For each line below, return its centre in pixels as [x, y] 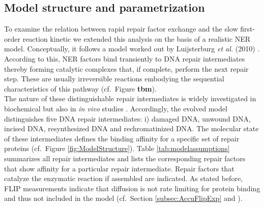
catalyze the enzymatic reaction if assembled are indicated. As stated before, [123, 178]
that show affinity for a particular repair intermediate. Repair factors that [119, 168]
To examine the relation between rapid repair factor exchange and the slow [121, 29]
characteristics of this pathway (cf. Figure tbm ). [80, 88]
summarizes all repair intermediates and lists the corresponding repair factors [125, 158]
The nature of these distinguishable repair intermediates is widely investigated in [130, 98]
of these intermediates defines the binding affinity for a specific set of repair [122, 138]
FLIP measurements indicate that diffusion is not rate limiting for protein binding [132, 188]
